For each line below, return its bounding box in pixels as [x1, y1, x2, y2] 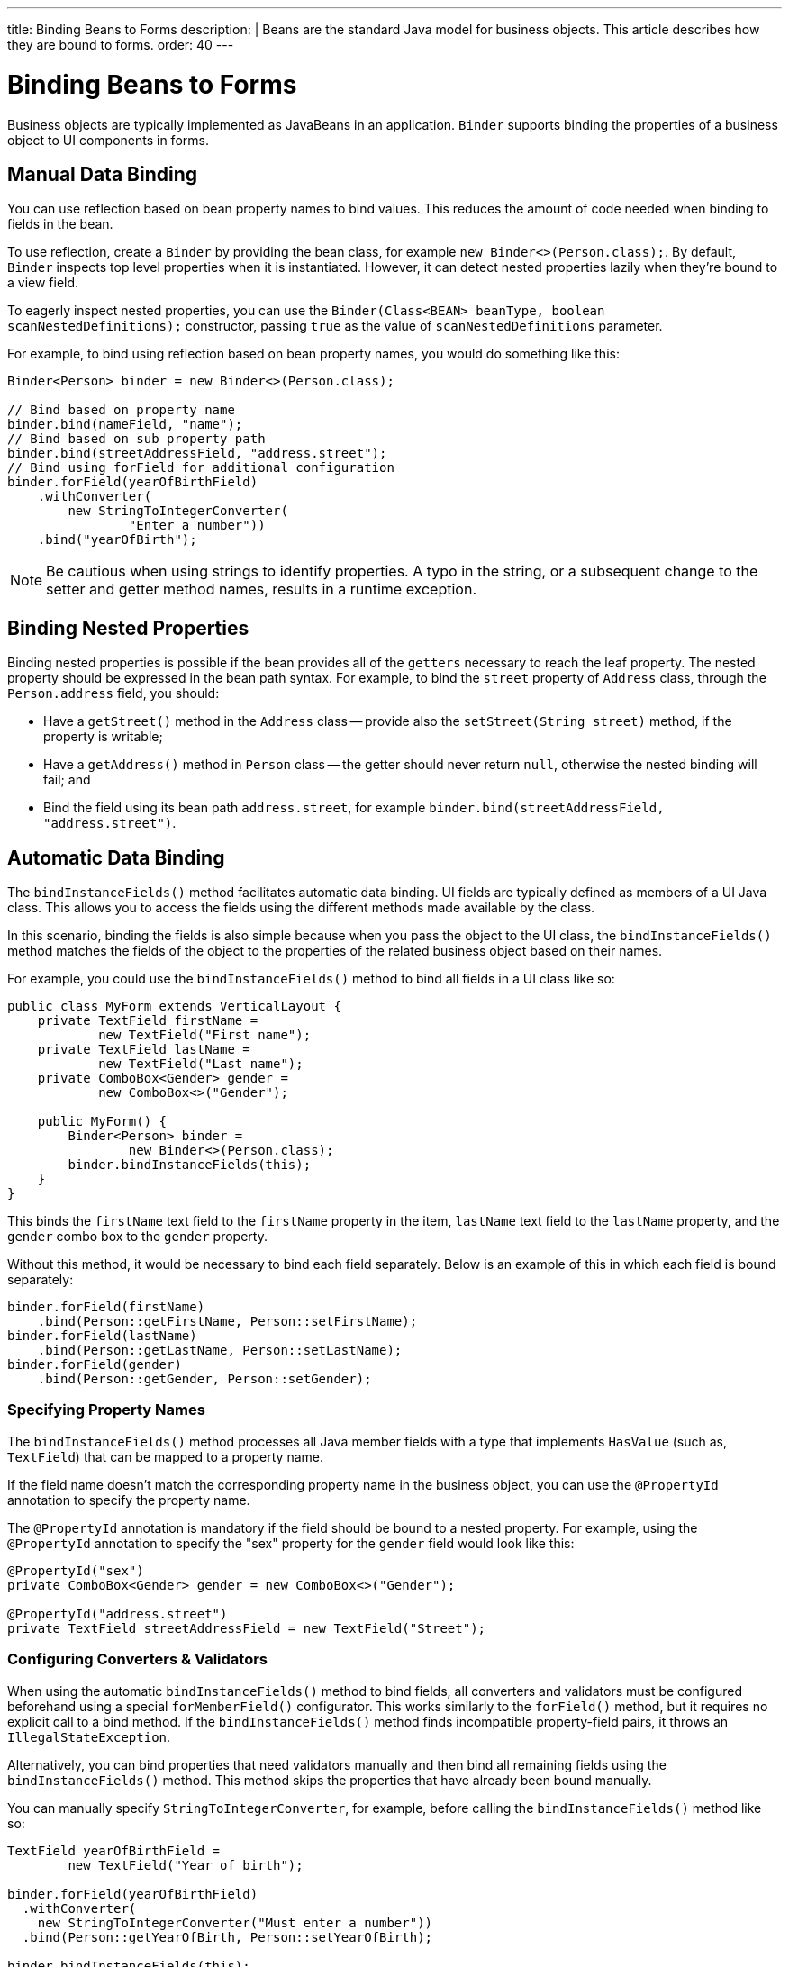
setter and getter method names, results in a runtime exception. [46, 580, 477, 599]
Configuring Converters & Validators [7, 1650, 268, 1669]
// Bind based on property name [7, 403, 235, 418]
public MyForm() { [37, 1114, 168, 1129]
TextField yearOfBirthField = [7, 1843, 221, 1858]
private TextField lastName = [37, 1042, 250, 1057]
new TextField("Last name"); [98, 1056, 304, 1072]
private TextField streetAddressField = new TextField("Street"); [7, 1620, 486, 1636]
